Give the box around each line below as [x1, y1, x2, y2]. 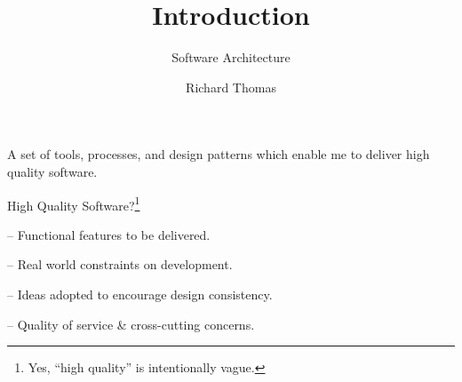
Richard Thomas [186, 77, 276, 96]
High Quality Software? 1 [7, 193, 140, 214]
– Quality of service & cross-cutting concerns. [7, 314, 255, 333]
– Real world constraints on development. [7, 255, 233, 274]
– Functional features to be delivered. [7, 225, 211, 243]
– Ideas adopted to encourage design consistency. [7, 284, 273, 303]
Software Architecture [171, 48, 291, 67]
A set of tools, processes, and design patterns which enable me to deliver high [7, 145, 430, 163]
